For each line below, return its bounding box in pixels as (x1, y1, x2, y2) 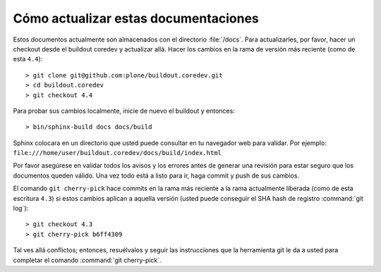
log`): (13, 204, 29, 213)
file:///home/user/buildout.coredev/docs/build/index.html (13, 149, 222, 157)
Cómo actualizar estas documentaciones (13, 11, 259, 26)
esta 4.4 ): (13, 55, 43, 63)
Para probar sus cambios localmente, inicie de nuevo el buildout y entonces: (13, 106, 236, 115)
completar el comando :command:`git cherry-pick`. (13, 256, 162, 264)
